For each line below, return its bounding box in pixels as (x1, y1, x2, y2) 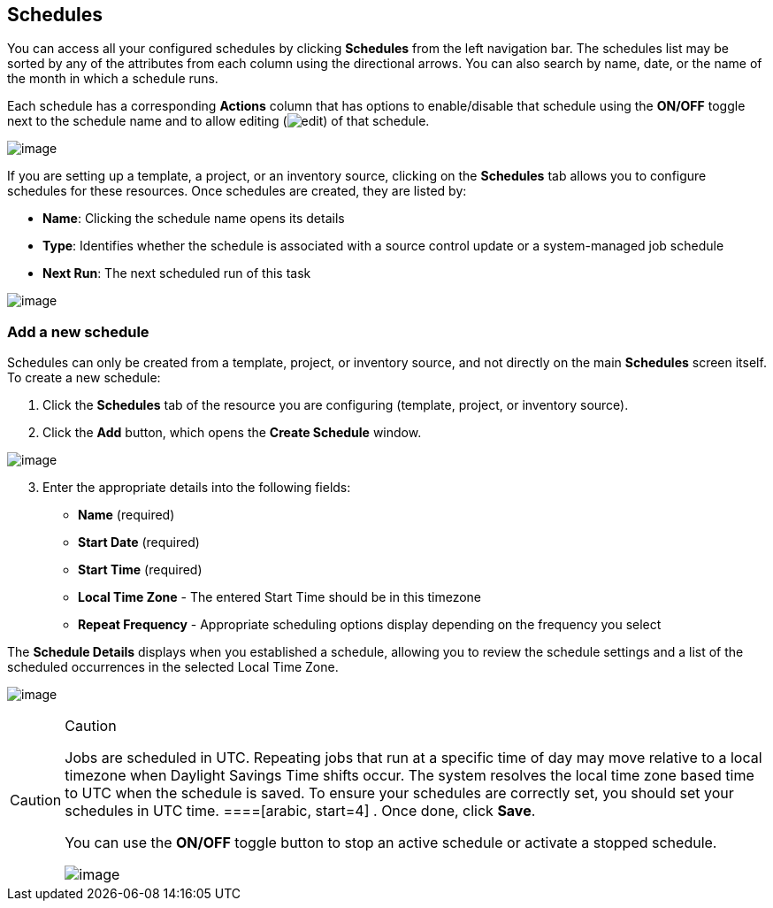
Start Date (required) (78, 535, 200, 550)
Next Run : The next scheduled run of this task (42, 265, 311, 281)
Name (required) (78, 507, 175, 523)
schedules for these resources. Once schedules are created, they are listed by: (7, 183, 467, 199)
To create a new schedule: (7, 370, 161, 386)
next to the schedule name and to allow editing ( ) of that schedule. (7, 113, 430, 129)
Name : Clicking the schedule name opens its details (42, 211, 345, 227)
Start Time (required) (78, 562, 203, 578)
